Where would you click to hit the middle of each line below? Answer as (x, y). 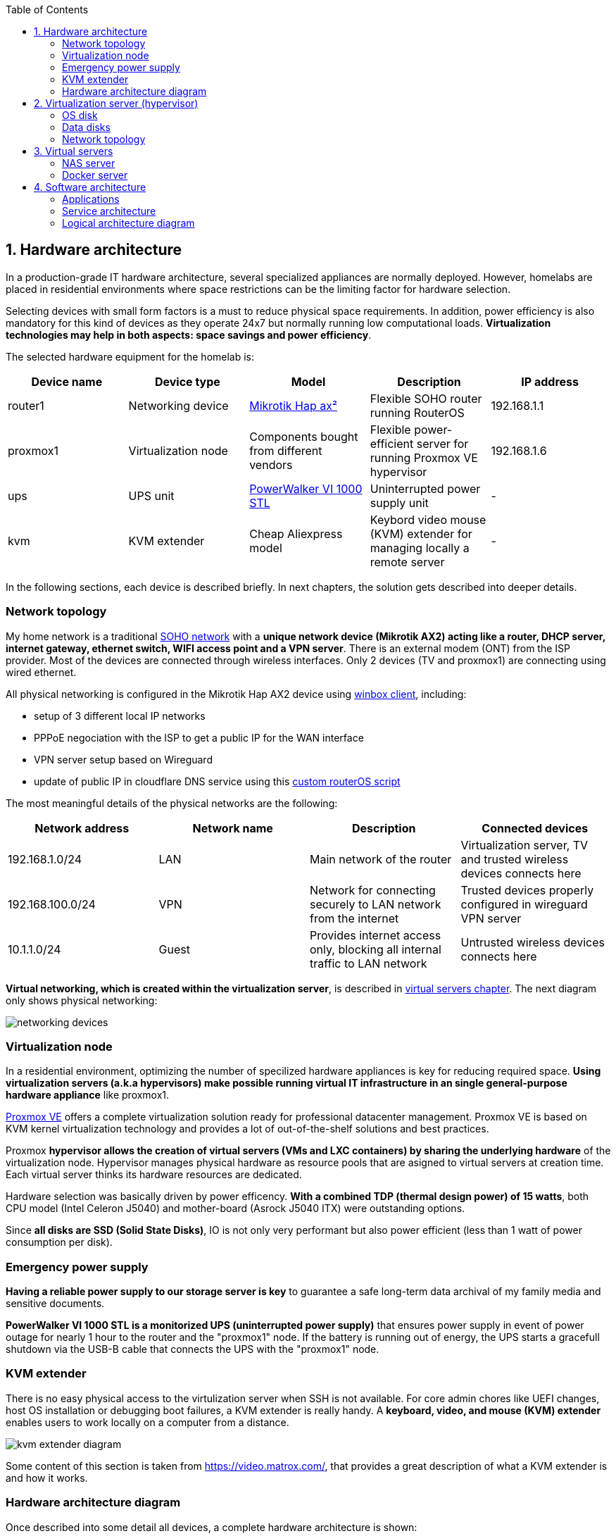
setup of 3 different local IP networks (120, 716)
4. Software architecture (90, 187)
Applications (91, 199)
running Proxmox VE (424, 457)
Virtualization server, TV (524, 845)
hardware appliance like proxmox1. (88, 1095)
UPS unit (151, 495)
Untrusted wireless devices (533, 942)
